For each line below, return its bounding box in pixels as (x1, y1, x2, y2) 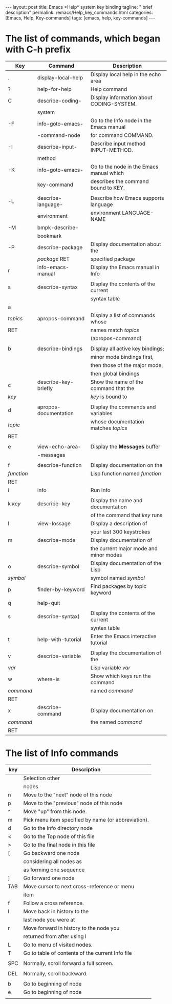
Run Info (90, 486, 111, 494)
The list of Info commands (5, 747, 119, 759)
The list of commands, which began (5, 33, 161, 45)
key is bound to (90, 393, 127, 400)
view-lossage (37, 520, 71, 527)
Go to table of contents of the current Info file (23, 949, 132, 956)
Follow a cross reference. (23, 899, 84, 907)
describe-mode (37, 537, 76, 544)
